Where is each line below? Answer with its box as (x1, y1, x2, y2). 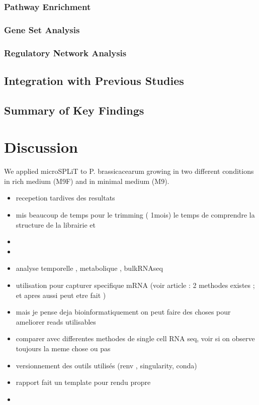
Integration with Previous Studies (4, 72, 184, 88)
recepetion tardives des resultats (16, 192, 115, 203)
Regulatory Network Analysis (4, 46, 127, 59)
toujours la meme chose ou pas (16, 343, 111, 353)
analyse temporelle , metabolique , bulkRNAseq (16, 263, 163, 273)
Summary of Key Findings (4, 102, 144, 118)
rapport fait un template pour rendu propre (16, 377, 151, 387)
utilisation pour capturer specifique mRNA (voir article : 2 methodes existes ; (16, 279, 255, 290)
